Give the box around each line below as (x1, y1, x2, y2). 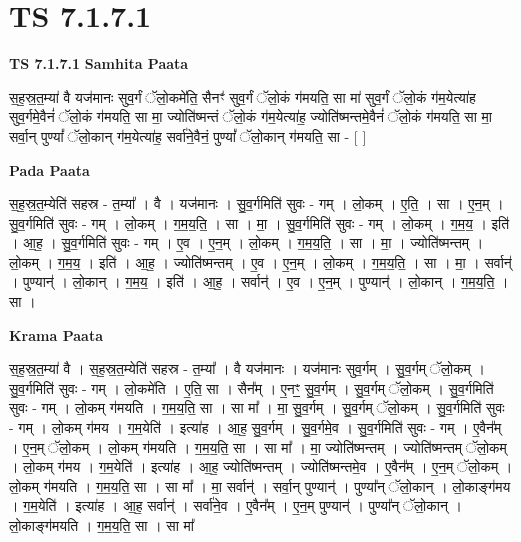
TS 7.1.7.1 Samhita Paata (9, 53, 189, 74)
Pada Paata (9, 159, 90, 180)
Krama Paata (9, 324, 103, 345)
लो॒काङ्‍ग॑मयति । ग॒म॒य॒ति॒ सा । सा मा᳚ (9, 515, 194, 535)
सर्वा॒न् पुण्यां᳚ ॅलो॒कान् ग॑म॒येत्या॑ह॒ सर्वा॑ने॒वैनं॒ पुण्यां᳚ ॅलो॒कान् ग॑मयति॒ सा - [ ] (9, 125, 367, 146)
